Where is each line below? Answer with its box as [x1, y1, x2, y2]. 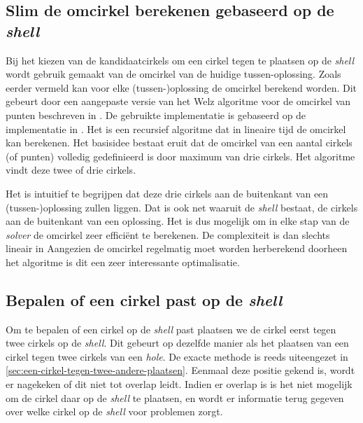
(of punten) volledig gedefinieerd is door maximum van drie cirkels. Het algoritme [6, 148, 355, 163]
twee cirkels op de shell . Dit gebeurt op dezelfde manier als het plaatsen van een [6, 335, 349, 350]
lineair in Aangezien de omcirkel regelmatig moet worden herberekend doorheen [6, 241, 348, 256]
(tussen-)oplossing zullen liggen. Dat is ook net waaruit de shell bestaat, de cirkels [6, 200, 358, 214]
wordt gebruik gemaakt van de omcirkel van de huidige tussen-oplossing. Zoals [6, 67, 341, 81]
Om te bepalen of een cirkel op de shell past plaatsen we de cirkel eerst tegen [6, 321, 336, 336]
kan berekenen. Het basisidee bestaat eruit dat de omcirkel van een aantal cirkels [6, 135, 353, 150]
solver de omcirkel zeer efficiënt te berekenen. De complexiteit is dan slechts [6, 227, 330, 242]
